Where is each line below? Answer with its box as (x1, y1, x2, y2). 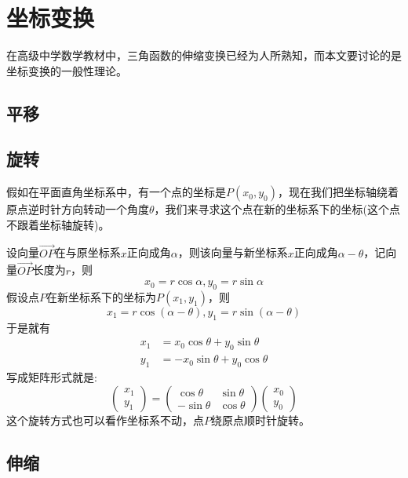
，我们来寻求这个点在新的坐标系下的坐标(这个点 (154, 201, 401, 217)
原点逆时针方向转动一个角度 (6, 201, 149, 217)
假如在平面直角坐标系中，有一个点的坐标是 (6, 184, 226, 200)
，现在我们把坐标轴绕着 (277, 184, 399, 200)
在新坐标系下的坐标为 (46, 288, 156, 305)
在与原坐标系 (54, 244, 121, 261)
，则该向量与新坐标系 (177, 244, 288, 261)
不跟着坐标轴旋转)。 (6, 216, 110, 232)
